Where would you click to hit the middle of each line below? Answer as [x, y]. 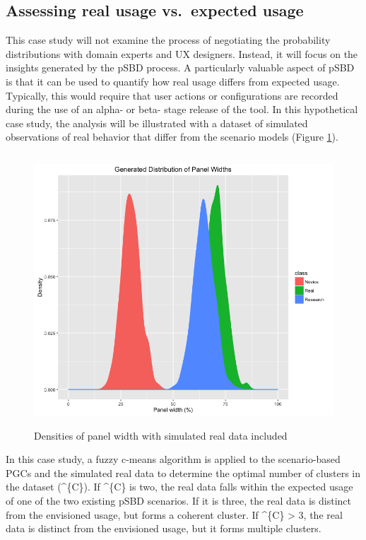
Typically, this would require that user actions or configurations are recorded [172, 95]
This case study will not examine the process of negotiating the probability [168, 40]
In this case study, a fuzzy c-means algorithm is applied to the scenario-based [173, 459]
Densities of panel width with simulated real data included [161, 435]
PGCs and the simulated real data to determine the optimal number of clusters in [183, 472]
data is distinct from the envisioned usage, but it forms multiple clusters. [164, 528]
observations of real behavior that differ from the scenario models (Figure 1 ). [172, 137]
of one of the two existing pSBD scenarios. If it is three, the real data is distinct [178, 500]
